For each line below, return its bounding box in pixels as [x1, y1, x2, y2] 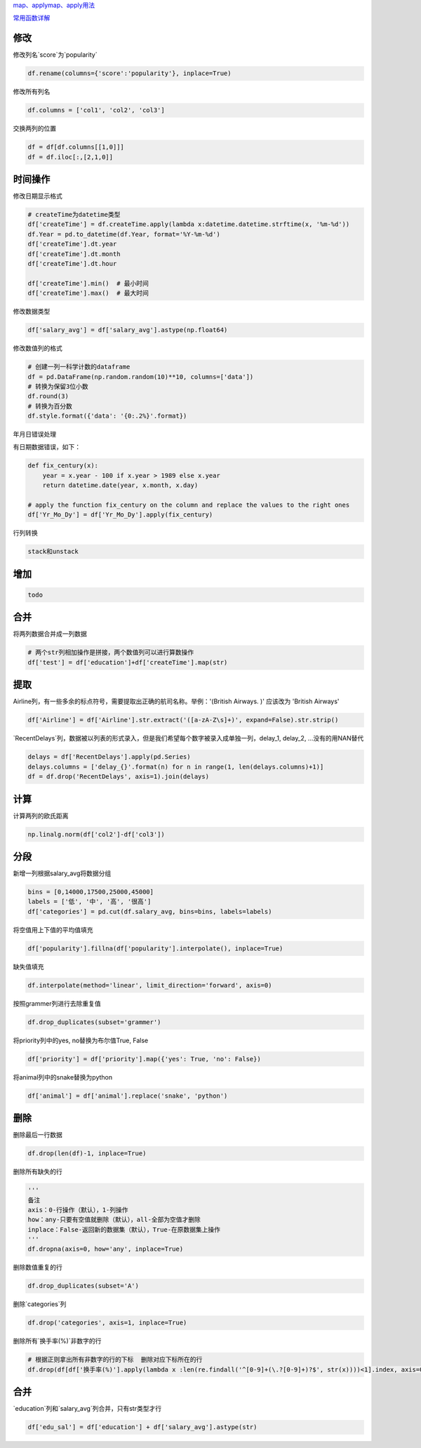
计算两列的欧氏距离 [13, 811, 69, 820]
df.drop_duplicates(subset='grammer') [27, 1018, 161, 1026]
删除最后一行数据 [13, 1131, 62, 1139]
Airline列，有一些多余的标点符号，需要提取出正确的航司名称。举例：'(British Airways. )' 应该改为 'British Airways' [13, 697, 340, 705]
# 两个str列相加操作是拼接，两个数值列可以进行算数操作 [27, 649, 194, 656]
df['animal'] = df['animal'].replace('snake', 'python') [27, 1091, 228, 1100]
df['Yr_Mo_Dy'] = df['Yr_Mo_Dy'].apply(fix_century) [27, 511, 213, 519]
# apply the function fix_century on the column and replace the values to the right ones [27, 501, 350, 509]
